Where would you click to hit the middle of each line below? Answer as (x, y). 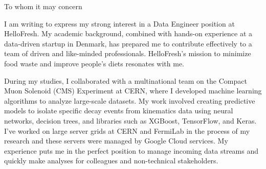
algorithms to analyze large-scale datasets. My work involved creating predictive (130, 100)
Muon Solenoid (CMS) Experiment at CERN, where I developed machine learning (133, 91)
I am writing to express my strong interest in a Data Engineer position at (119, 23)
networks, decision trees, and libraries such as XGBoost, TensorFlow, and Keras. (130, 120)
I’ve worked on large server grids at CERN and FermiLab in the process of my (127, 130)
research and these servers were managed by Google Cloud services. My (116, 141)
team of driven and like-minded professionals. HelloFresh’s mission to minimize (128, 53)
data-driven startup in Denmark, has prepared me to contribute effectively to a (128, 43)
